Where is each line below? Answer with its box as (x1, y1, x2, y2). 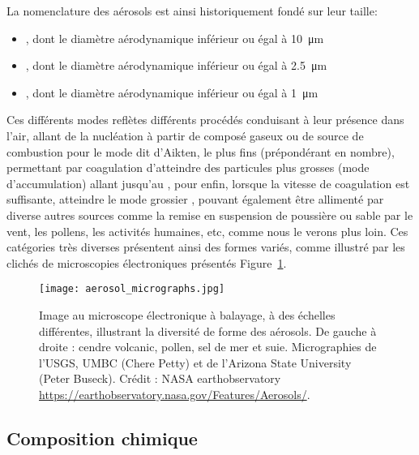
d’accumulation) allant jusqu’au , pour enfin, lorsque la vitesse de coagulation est (6, 174, 410, 191)
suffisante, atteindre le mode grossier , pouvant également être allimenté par (6, 191, 384, 208)
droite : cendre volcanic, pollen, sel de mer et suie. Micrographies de (39, 338, 377, 355)
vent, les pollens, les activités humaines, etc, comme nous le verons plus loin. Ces (6, 222, 408, 239)
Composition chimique (6, 425, 198, 450)
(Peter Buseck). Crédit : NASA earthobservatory (39, 370, 281, 387)
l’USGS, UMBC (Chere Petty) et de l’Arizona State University (39, 354, 352, 371)
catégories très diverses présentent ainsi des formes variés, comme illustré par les (6, 238, 405, 255)
